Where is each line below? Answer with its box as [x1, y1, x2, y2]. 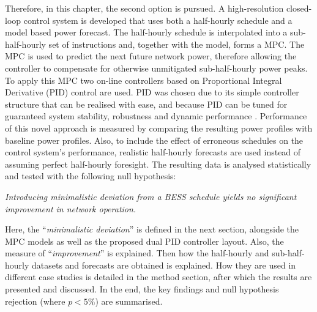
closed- [286, 2, 312, 14]
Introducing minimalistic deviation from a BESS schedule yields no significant [5, 190, 297, 202]
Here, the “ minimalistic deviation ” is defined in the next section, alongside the [5, 223, 299, 236]
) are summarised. [95, 294, 163, 307]
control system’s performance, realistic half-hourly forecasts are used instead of [5, 146, 301, 158]
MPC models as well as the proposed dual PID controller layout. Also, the [5, 234, 284, 247]
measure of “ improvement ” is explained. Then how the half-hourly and [5, 247, 269, 259]
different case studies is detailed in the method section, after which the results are [5, 270, 312, 283]
